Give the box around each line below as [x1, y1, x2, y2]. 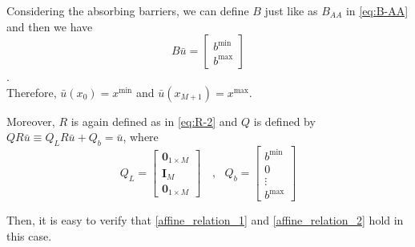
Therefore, [6, 83, 57, 100]
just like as [264, 2, 318, 18]
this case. [6, 227, 52, 244]
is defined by [253, 112, 316, 129]
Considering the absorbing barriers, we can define [6, 2, 249, 18]
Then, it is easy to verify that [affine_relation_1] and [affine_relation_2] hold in [6, 212, 404, 229]
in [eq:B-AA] [345, 2, 409, 18]
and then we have [6, 18, 93, 34]
